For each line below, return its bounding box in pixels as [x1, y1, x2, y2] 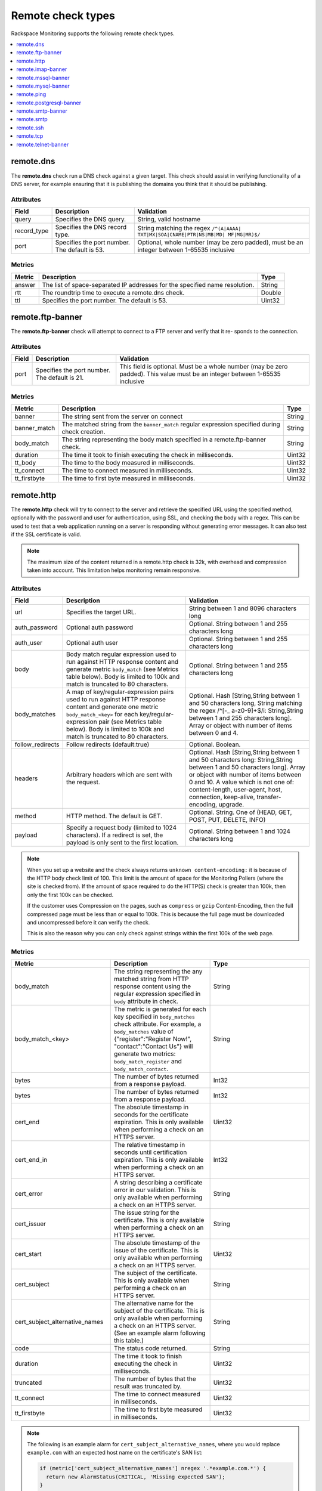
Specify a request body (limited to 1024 [66, 824, 177, 832]
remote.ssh [16, 124, 44, 131]
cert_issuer [14, 1220, 47, 1228]
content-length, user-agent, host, [188, 785, 283, 794]
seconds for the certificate [114, 1110, 189, 1119]
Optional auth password [66, 623, 134, 632]
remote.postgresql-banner [16, 99, 82, 106]
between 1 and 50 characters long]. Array [188, 763, 305, 772]
